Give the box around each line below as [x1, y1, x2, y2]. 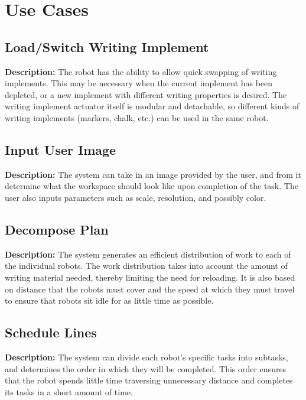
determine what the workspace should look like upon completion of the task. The [5, 180, 298, 192]
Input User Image [5, 140, 116, 158]
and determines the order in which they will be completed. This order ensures [5, 362, 287, 375]
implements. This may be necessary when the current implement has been [5, 77, 273, 89]
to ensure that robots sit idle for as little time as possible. [5, 294, 214, 307]
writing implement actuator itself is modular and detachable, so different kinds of [5, 100, 300, 112]
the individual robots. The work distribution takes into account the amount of [5, 259, 288, 272]
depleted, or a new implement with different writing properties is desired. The [5, 88, 287, 100]
